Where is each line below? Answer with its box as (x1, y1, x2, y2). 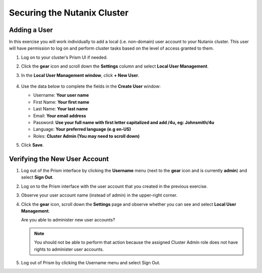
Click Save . (21, 142, 44, 148)
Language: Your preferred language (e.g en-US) (33, 127, 131, 132)
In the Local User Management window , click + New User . (21, 72, 139, 78)
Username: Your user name (33, 92, 89, 98)
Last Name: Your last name (33, 106, 88, 112)
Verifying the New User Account (9, 155, 109, 163)
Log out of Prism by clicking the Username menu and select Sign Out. (21, 259, 161, 265)
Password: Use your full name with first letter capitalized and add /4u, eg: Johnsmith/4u (33, 119, 214, 125)
